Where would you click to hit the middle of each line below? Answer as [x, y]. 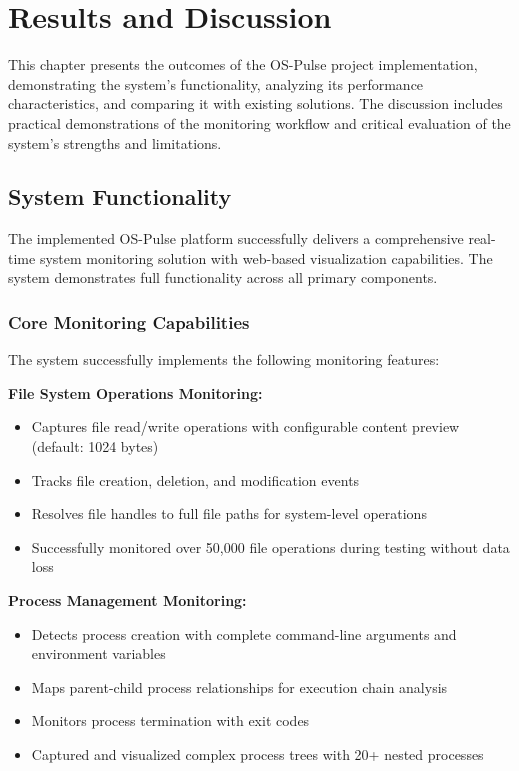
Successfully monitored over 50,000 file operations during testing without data [270, 546]
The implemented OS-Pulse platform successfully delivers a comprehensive [236, 238]
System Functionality [120, 196]
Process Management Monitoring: [127, 600]
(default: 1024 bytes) [95, 446]
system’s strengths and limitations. [115, 142]
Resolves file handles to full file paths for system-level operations [229, 513]
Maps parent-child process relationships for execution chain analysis [239, 686]
